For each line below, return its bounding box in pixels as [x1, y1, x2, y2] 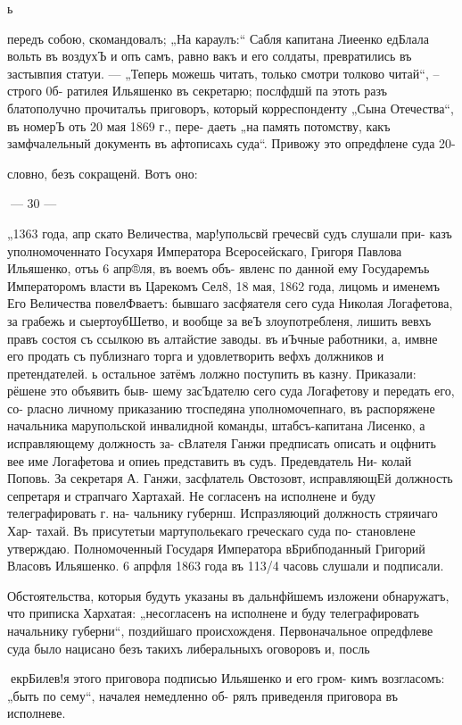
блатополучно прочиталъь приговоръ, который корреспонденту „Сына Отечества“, [7, 98, 454, 117]
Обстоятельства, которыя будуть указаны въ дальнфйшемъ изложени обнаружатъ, [7, 586, 450, 604]
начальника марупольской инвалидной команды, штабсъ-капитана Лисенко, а [7, 416, 425, 435]
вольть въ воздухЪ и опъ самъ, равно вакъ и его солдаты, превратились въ [7, 46, 412, 65]
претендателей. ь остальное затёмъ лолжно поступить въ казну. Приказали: [7, 363, 417, 382]
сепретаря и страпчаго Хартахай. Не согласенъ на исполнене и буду [7, 486, 375, 504]
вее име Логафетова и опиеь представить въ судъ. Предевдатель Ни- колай [7, 451, 412, 470]
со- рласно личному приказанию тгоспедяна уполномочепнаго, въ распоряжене [7, 398, 435, 417]
